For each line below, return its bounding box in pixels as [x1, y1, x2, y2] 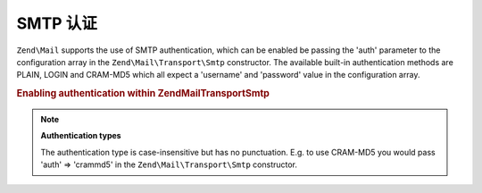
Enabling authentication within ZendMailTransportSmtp [16, 88, 270, 100]
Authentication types [40, 130, 121, 141]
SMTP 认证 [16, 13, 97, 33]
